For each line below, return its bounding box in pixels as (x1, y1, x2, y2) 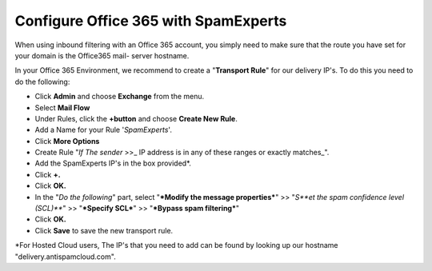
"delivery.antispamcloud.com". (14, 252, 116, 261)
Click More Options (34, 136, 100, 145)
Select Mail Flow (34, 102, 90, 112)
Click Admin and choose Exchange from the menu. (34, 92, 205, 102)
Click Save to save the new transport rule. (34, 225, 174, 235)
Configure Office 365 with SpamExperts (14, 12, 287, 30)
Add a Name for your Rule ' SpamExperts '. (34, 125, 172, 135)
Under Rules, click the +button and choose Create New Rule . (34, 114, 238, 123)
